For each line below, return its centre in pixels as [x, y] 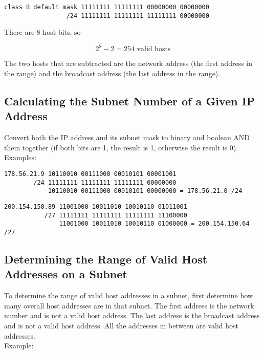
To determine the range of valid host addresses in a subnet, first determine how [128, 295]
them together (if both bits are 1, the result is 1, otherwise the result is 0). [121, 147]
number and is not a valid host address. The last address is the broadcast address [132, 315]
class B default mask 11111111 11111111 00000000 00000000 [107, 7]
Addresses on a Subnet [66, 274]
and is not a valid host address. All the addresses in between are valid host [122, 325]
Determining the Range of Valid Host [106, 259]
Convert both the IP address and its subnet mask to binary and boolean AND [127, 137]
